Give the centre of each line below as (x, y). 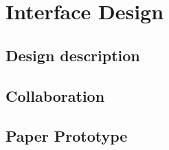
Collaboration (55, 95)
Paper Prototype (67, 136)
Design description (73, 55)
